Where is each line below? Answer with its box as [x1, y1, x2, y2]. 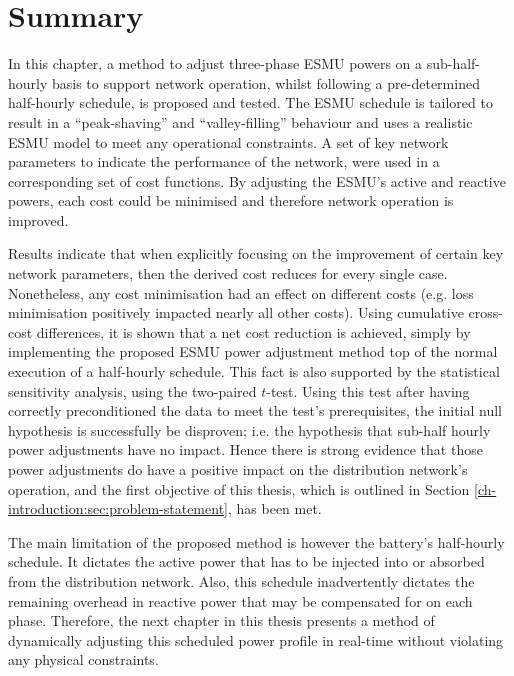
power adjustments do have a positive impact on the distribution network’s [8, 459, 468, 479]
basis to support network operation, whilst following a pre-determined [52, 72, 480, 93]
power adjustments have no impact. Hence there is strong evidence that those [8, 439, 483, 460]
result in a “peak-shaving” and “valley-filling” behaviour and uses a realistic [8, 111, 473, 132]
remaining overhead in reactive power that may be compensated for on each [8, 590, 473, 611]
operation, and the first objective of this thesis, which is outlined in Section [8, 478, 470, 499]
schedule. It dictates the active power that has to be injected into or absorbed [8, 551, 485, 572]
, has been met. [227, 498, 322, 519]
